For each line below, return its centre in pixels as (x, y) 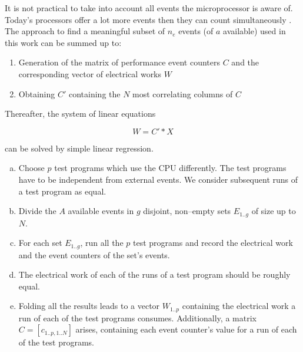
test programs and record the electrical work (213, 243)
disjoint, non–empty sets (187, 211)
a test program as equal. (62, 191)
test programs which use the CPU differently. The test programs (170, 168)
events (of (196, 31)
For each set (40, 243)
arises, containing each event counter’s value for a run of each (186, 329)
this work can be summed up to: (63, 42)
